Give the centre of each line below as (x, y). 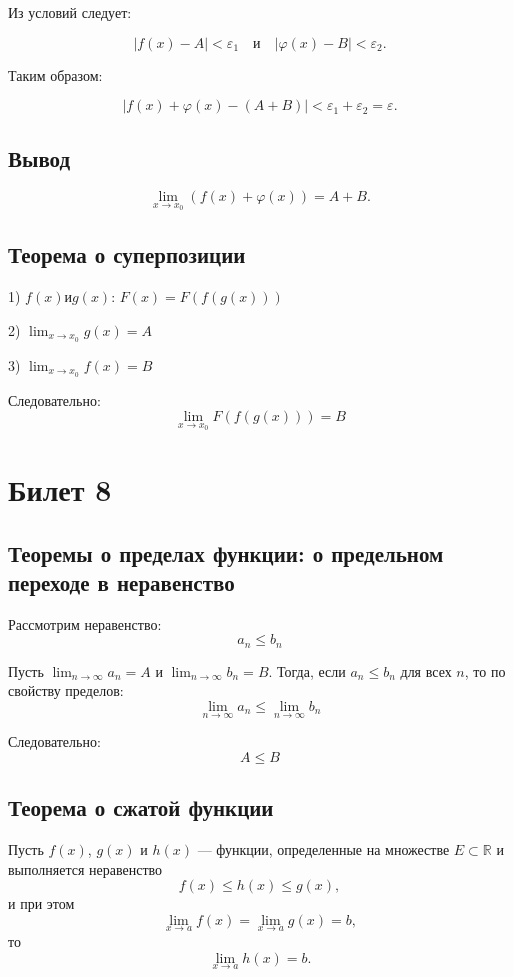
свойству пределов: (66, 690)
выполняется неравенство (85, 868)
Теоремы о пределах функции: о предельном (226, 552)
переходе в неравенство (121, 581)
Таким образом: (55, 74)
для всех (426, 670)
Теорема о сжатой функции (141, 807)
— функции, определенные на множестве (323, 848)
